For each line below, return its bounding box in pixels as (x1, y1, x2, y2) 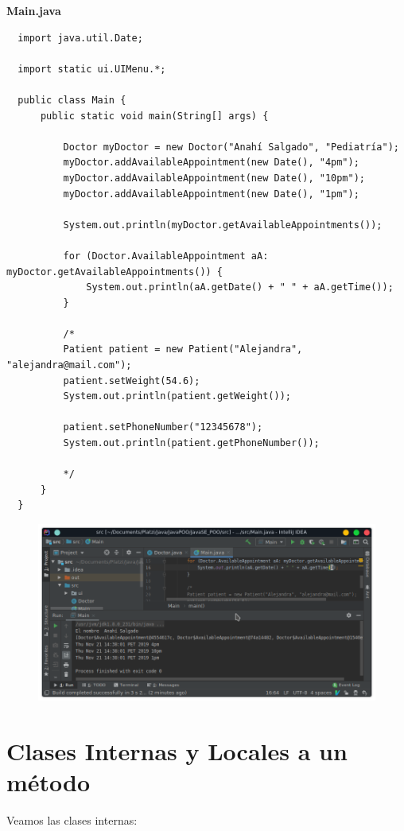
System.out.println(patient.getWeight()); (63, 390, 291, 402)
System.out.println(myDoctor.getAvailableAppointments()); (63, 219, 383, 231)
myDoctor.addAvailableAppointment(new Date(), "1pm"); (63, 188, 359, 200)
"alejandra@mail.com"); (6, 359, 132, 371)
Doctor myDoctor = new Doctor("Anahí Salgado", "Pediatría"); (63, 141, 399, 153)
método (6, 766, 91, 798)
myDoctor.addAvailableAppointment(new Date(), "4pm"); (63, 157, 359, 169)
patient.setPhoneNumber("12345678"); (63, 421, 263, 433)
